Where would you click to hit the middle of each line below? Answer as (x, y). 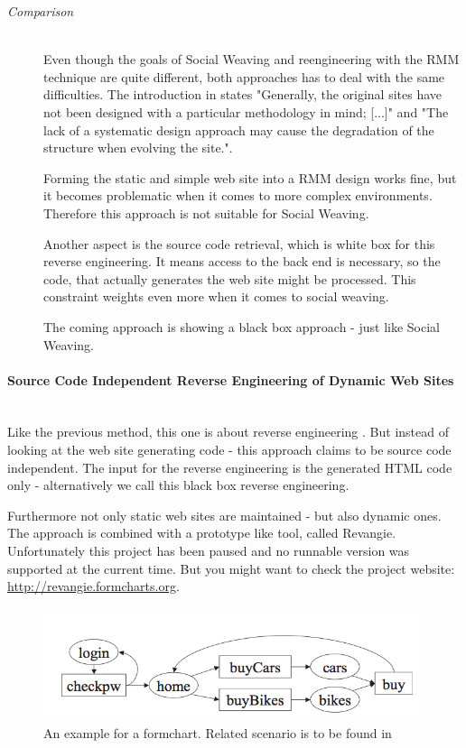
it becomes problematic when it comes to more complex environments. (238, 195)
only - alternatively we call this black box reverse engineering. (178, 485)
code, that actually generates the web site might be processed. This (230, 278)
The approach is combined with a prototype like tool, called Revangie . (202, 533)
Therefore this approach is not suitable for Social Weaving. (206, 212)
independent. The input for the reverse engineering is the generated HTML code (230, 467)
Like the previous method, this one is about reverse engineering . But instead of (228, 432)
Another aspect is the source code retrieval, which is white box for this (239, 243)
